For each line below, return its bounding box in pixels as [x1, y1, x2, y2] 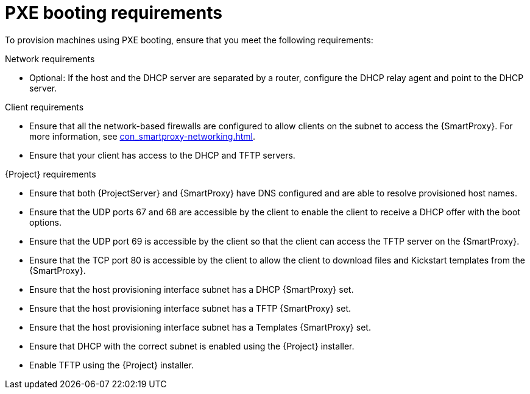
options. [29, 217, 62, 227]
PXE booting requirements [5, 2, 222, 23]
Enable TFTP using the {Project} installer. [29, 359, 194, 370]
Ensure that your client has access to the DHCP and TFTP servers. [29, 149, 295, 160]
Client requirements [5, 101, 84, 112]
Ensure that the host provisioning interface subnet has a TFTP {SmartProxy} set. [29, 303, 352, 313]
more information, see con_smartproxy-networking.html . [29, 131, 256, 141]
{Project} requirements [5, 168, 96, 179]
